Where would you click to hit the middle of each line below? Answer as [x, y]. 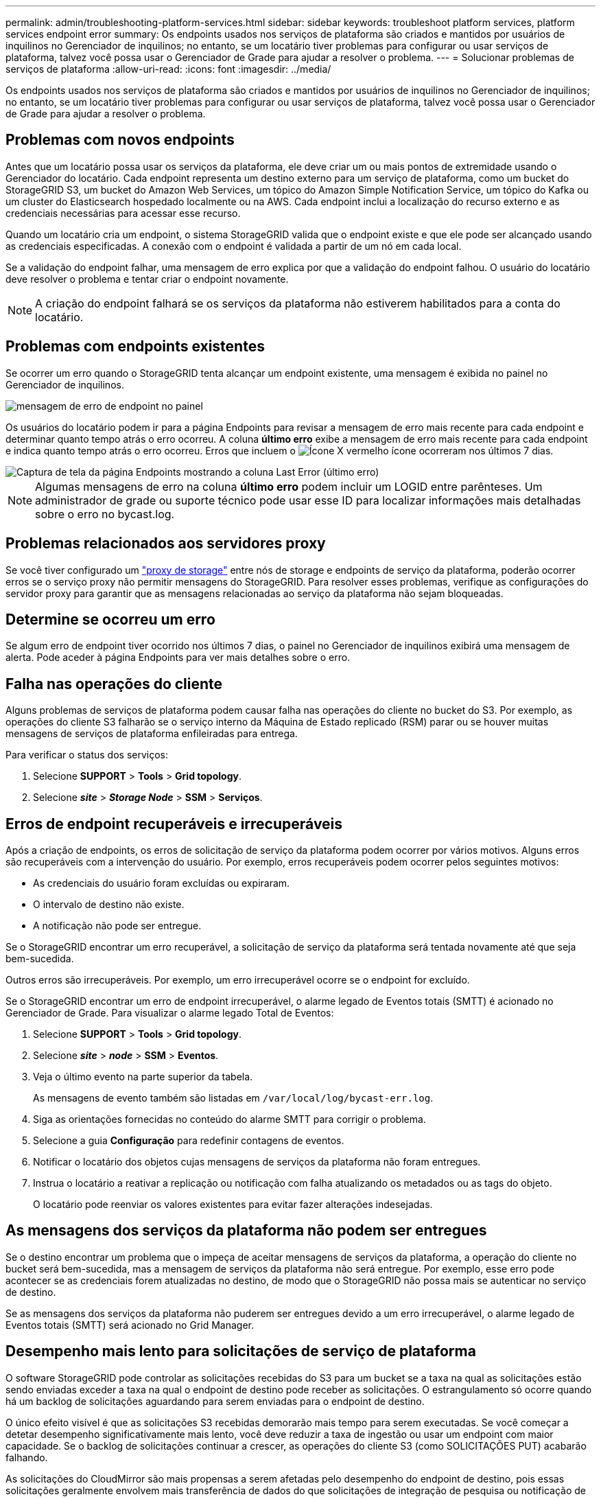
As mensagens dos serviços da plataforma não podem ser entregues [246, 1231]
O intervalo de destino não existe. [109, 905]
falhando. [27, 1457]
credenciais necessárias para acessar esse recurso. [123, 213]
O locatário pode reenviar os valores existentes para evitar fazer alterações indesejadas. [233, 1205]
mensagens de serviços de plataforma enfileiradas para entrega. [152, 734]
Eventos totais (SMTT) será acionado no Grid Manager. [130, 1325]
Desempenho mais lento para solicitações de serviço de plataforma [241, 1351]
